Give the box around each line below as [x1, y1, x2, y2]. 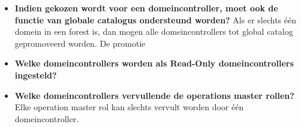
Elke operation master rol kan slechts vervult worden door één [14, 101, 244, 113]
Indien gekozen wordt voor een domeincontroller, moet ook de [14, 2, 278, 14]
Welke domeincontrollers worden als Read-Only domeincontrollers [14, 57, 294, 69]
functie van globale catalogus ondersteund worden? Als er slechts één [14, 13, 296, 26]
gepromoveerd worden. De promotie [14, 37, 146, 49]
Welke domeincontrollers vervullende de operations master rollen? [14, 89, 294, 101]
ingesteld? [14, 68, 57, 81]
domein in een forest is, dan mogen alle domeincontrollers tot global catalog [14, 25, 293, 38]
